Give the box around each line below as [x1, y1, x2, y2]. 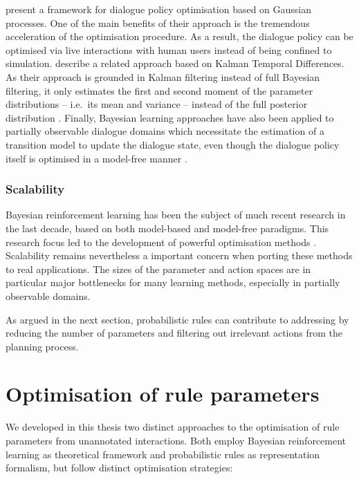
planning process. [6, 339, 79, 353]
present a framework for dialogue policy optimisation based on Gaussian [6, 2, 312, 16]
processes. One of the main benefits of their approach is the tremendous [6, 15, 310, 30]
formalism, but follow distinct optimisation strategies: [6, 460, 233, 475]
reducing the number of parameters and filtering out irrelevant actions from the [6, 326, 342, 340]
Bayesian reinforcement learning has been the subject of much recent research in [6, 207, 346, 222]
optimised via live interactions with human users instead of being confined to [6, 42, 332, 57]
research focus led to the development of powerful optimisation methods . [6, 234, 317, 249]
